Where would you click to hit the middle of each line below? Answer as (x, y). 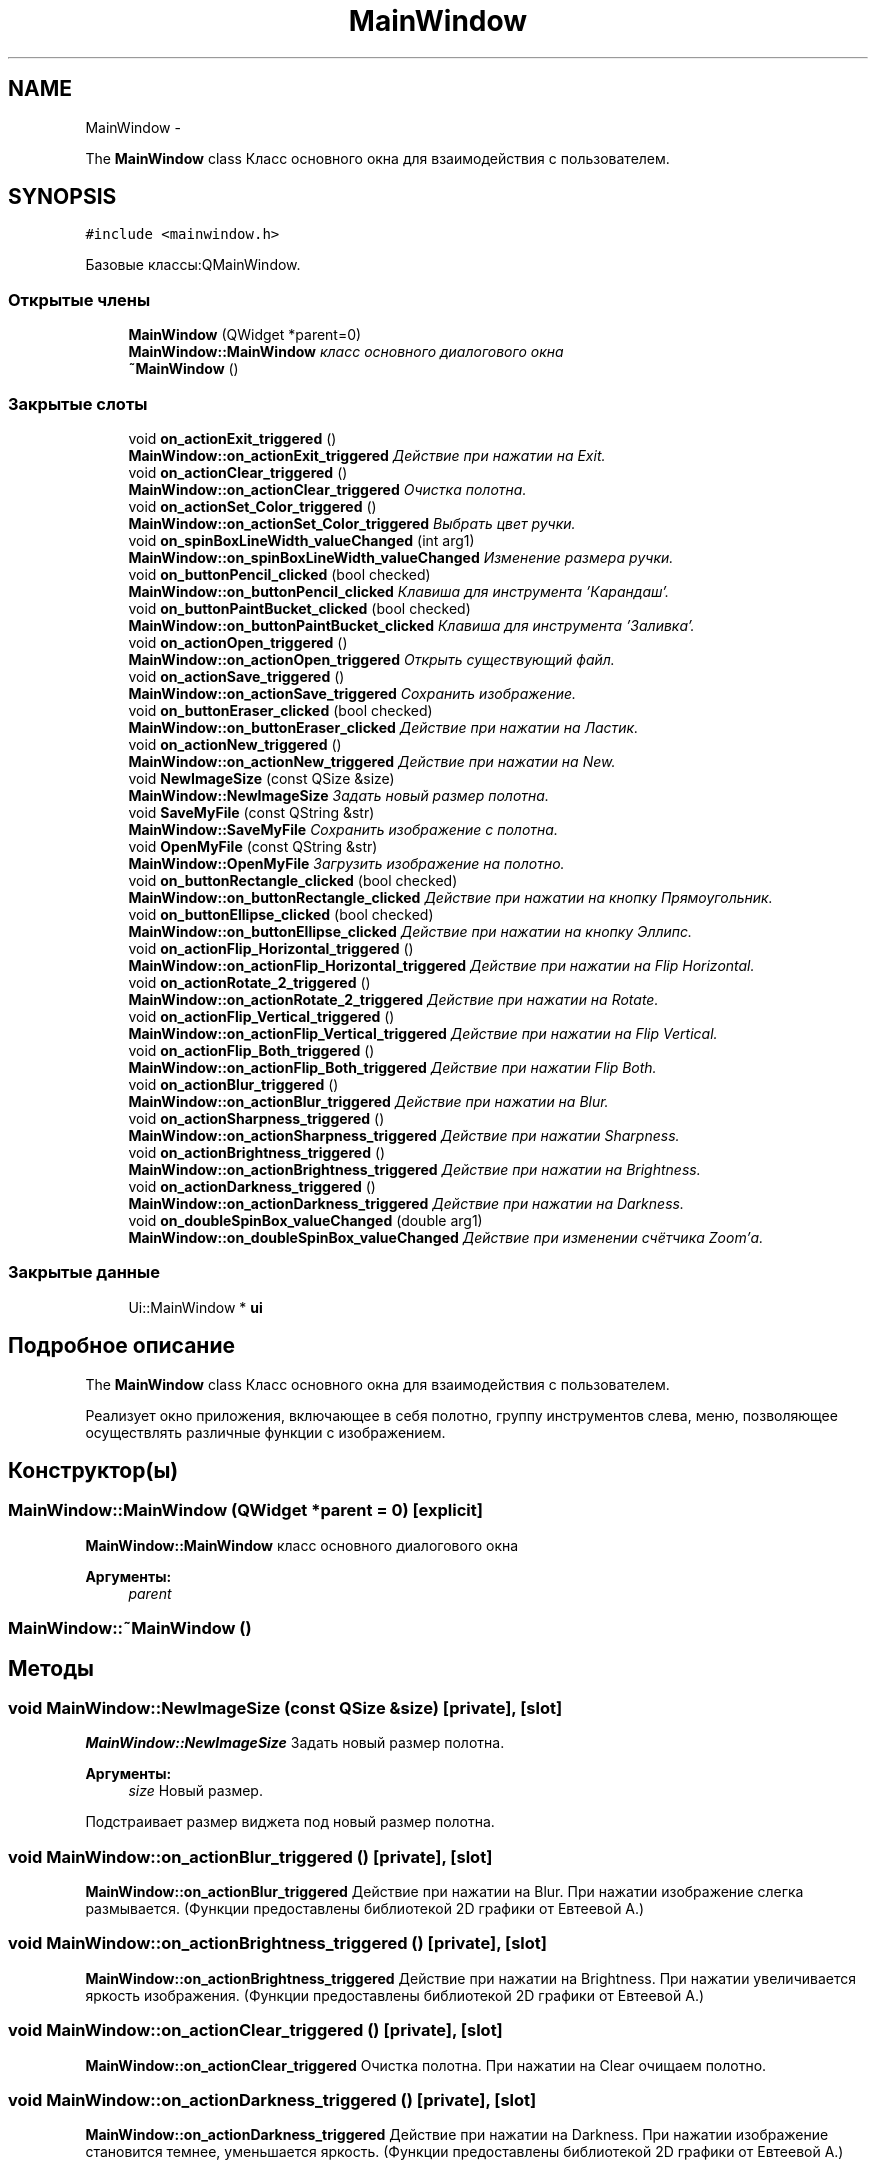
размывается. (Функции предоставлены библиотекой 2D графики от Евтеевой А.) (365, 1909)
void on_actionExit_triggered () (232, 438)
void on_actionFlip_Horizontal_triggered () (271, 948)
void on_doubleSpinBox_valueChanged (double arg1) (305, 1220)
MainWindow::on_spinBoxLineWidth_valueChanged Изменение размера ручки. (401, 557)
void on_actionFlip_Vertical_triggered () (261, 1016)
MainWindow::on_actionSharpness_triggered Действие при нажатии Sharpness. (404, 1135)
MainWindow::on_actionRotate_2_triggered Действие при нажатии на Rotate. (393, 999)
